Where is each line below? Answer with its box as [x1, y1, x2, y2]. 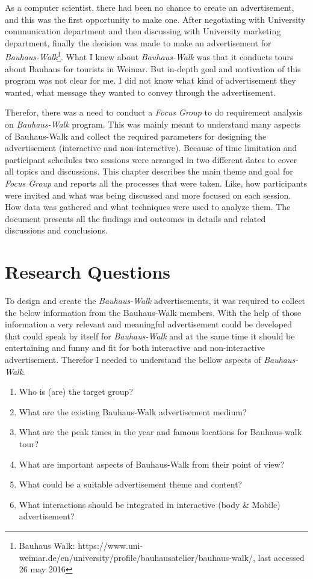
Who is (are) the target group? [19, 385, 133, 398]
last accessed [258, 551, 305, 563]
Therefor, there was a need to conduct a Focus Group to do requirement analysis [5, 106, 302, 119]
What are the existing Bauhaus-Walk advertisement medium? [19, 405, 247, 418]
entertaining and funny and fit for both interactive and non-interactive [5, 341, 265, 354]
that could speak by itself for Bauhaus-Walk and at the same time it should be [5, 329, 295, 342]
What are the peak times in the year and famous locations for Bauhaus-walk [19, 426, 302, 438]
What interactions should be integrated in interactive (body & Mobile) [19, 498, 280, 510]
